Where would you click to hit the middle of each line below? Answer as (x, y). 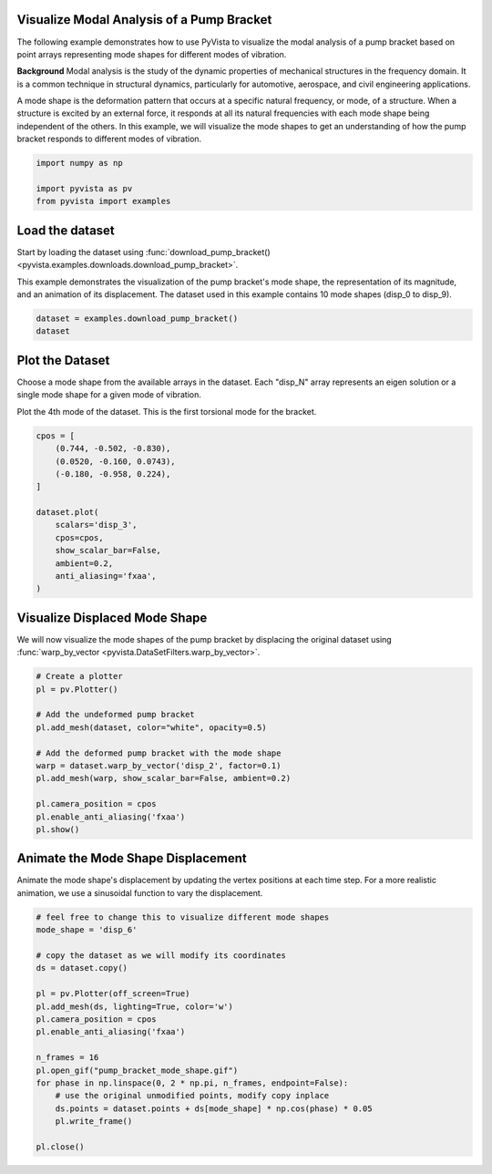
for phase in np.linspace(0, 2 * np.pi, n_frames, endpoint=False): (192, 1083)
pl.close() (60, 1147)
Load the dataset (66, 230)
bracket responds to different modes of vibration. (109, 139)
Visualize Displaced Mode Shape (112, 618)
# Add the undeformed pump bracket (115, 715)
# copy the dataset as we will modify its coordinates (161, 956)
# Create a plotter (79, 676)
